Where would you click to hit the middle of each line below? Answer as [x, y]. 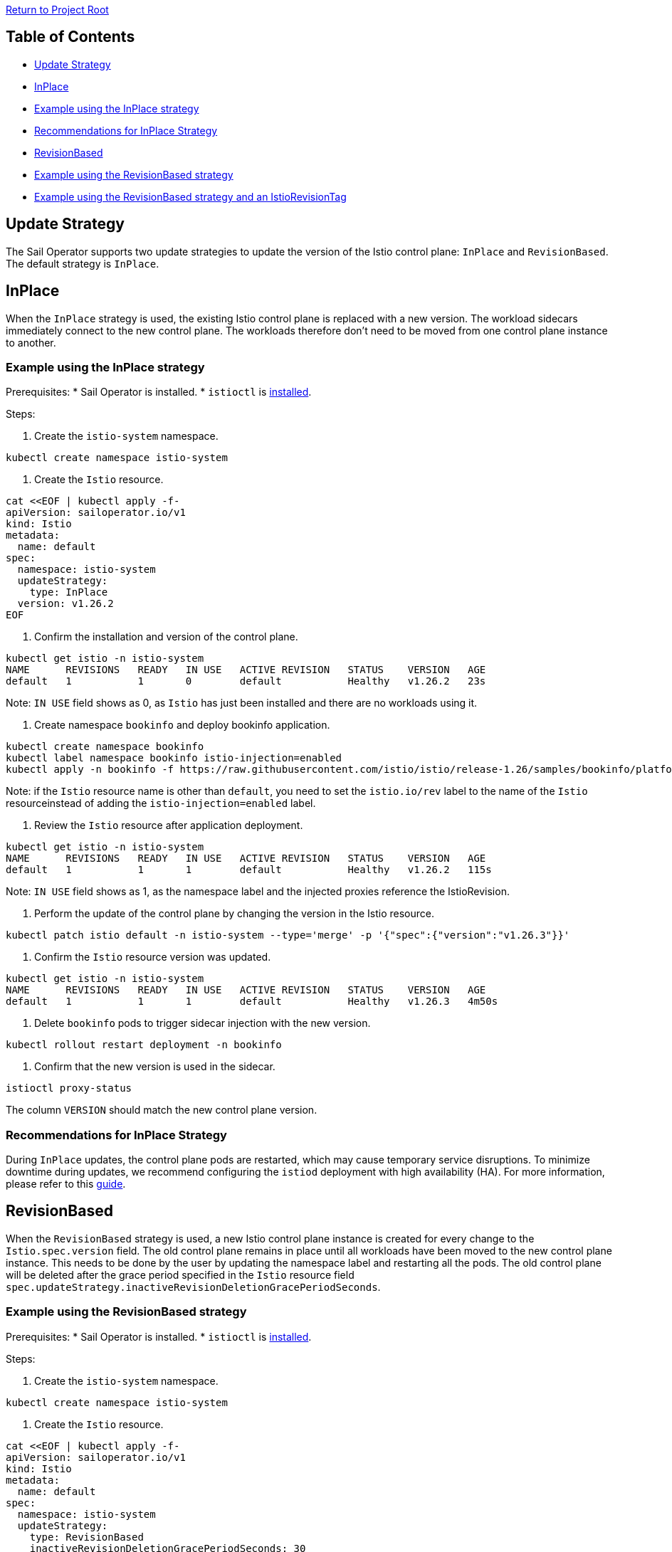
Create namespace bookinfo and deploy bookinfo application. [182, 725]
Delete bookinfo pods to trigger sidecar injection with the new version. [203, 1023]
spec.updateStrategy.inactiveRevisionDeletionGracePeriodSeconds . [193, 1287]
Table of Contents [70, 37]
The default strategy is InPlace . [83, 263]
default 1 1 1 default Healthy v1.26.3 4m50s [252, 1002]
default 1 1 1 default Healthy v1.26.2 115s [249, 870]
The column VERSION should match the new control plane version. [162, 1110]
